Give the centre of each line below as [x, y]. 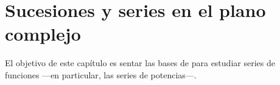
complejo [43, 34]
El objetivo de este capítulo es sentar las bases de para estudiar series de [140, 63]
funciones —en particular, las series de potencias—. [101, 74]
